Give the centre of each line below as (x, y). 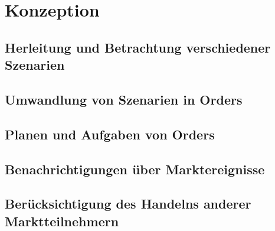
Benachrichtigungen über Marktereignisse (135, 169)
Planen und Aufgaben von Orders (110, 134)
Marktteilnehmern (62, 221)
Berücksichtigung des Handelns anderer (128, 204)
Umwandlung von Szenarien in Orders (124, 99)
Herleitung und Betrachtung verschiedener (138, 47)
